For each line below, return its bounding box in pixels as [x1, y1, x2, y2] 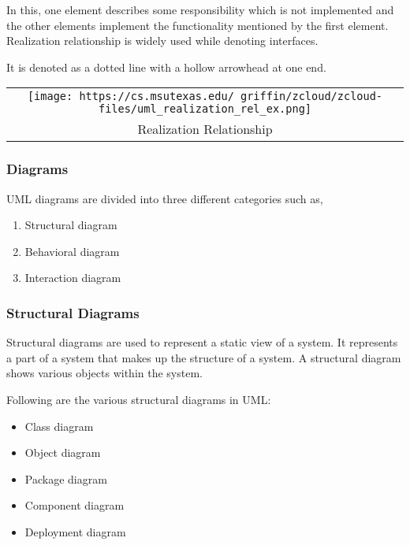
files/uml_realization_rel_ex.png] [98, 102, 312, 116]
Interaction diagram [24, 269, 121, 286]
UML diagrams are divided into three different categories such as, [6, 190, 323, 206]
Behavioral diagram [24, 243, 120, 259]
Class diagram [24, 417, 94, 434]
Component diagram [24, 497, 125, 513]
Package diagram [24, 470, 107, 487]
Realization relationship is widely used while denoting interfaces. [6, 32, 319, 49]
